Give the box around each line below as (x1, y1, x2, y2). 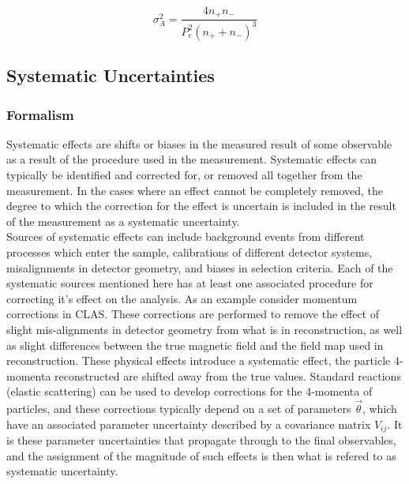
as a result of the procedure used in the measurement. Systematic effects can (6, 151, 377, 167)
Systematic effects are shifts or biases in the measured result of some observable (6, 135, 392, 152)
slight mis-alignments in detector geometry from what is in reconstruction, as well (6, 321, 403, 337)
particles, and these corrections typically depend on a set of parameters (6, 400, 351, 417)
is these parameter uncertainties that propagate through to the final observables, (6, 432, 396, 448)
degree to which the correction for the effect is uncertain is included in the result (6, 197, 396, 214)
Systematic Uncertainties (6, 63, 215, 88)
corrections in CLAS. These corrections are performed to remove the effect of (6, 306, 379, 322)
